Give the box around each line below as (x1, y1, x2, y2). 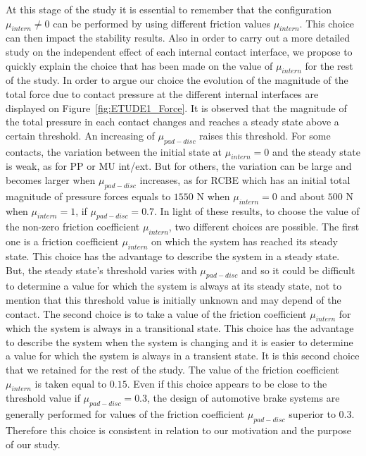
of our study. (6, 436, 61, 451)
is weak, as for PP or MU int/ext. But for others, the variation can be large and (6, 159, 352, 173)
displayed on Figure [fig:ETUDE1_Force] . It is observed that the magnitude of (6, 100, 347, 115)
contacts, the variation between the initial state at (6, 144, 222, 159)
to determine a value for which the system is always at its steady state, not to (6, 278, 342, 293)
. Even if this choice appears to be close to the (127, 376, 327, 390)
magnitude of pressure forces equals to (6, 188, 171, 203)
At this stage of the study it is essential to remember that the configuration (6, 2, 332, 16)
